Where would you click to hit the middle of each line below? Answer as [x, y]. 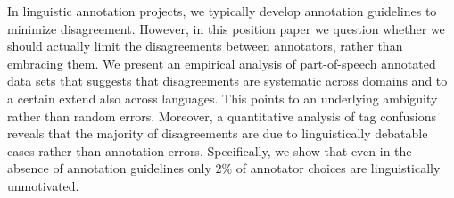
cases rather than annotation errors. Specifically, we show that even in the [210, 150]
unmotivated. [43, 185]
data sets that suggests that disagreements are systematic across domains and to [227, 81]
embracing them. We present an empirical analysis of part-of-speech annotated [222, 63]
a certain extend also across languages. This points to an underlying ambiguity [223, 98]
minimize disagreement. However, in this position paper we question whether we [226, 28]
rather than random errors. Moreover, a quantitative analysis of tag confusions [222, 115]
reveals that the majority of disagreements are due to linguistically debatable [218, 133]
